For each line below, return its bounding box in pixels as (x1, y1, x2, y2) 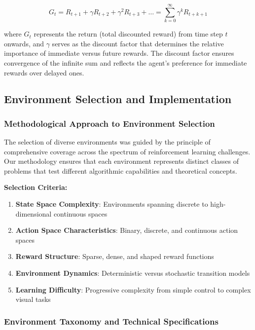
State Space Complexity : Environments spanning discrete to (15, 199, 208, 209)
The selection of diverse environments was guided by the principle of (4, 137, 211, 147)
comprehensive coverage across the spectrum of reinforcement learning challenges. (4, 146, 251, 156)
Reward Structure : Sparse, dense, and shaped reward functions (15, 251, 214, 261)
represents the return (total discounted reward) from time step (34, 29, 223, 39)
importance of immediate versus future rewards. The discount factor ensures (4, 48, 234, 58)
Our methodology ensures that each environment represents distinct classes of (4, 156, 239, 166)
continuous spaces (53, 208, 108, 219)
